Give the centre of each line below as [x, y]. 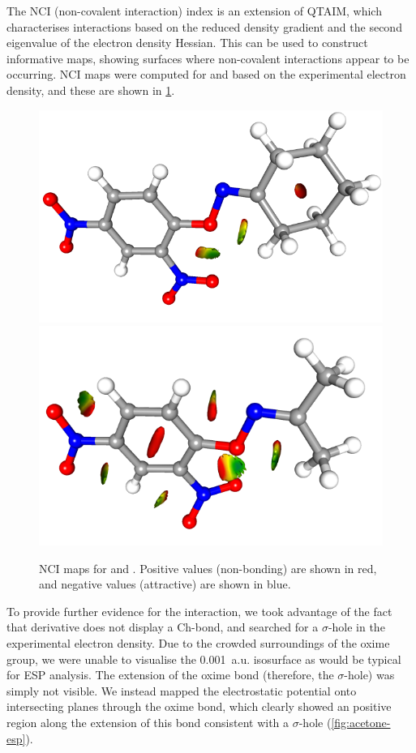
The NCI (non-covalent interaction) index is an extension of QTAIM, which [194, 11]
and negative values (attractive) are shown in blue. [165, 584]
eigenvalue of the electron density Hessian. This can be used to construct [187, 43]
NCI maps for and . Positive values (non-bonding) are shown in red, [208, 568]
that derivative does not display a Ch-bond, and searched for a [163, 627]
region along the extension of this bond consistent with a [148, 723]
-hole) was [369, 675]
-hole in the [356, 627]
